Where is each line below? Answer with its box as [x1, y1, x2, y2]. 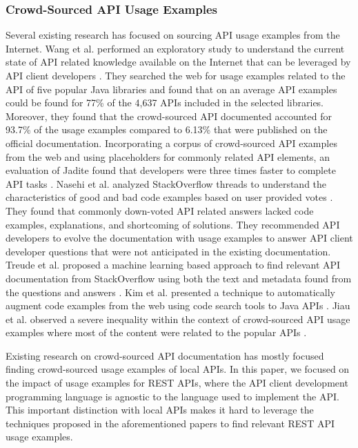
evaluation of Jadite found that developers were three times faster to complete [6, 163, 336, 177]
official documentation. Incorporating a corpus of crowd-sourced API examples [6, 135, 337, 150]
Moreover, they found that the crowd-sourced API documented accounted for [6, 108, 332, 123]
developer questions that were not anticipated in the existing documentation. [6, 244, 331, 258]
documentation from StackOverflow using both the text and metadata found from [6, 271, 352, 285]
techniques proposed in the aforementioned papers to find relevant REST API [6, 416, 335, 430]
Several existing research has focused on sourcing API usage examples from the [6, 28, 340, 42]
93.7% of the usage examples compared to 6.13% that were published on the [6, 122, 328, 137]
